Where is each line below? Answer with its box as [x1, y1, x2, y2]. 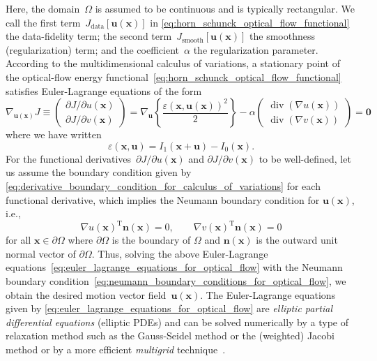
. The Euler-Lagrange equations [200, 287, 336, 302]
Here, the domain [6, 1, 80, 15]
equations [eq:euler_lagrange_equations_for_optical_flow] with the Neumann [6, 260, 343, 274]
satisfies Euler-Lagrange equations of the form [6, 83, 202, 98]
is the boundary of [111, 233, 191, 247]
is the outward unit [256, 233, 338, 247]
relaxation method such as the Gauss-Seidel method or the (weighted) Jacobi [6, 328, 334, 343]
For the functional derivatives [6, 151, 132, 165]
